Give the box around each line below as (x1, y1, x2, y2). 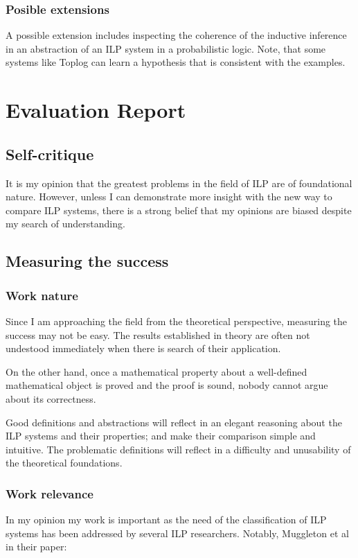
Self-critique (6, 143, 94, 164)
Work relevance (6, 485, 93, 502)
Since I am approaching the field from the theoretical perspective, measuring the (6, 313, 348, 328)
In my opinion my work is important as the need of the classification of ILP (6, 512, 327, 527)
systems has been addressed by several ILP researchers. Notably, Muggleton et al (6, 525, 349, 540)
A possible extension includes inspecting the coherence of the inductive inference (6, 28, 347, 42)
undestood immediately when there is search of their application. (6, 341, 281, 356)
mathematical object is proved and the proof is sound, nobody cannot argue (6, 378, 328, 392)
